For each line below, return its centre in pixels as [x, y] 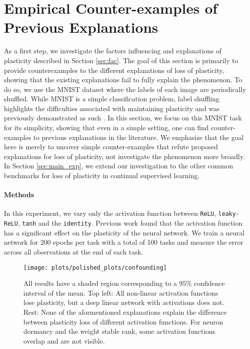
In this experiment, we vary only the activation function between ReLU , [110, 213]
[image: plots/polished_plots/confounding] [95, 268]
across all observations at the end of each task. [74, 251]
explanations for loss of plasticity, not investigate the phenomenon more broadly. [125, 156]
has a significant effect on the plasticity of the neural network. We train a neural [124, 232]
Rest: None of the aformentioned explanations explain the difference [125, 312]
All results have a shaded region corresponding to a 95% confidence [124, 283]
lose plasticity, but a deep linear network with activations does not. [124, 302]
